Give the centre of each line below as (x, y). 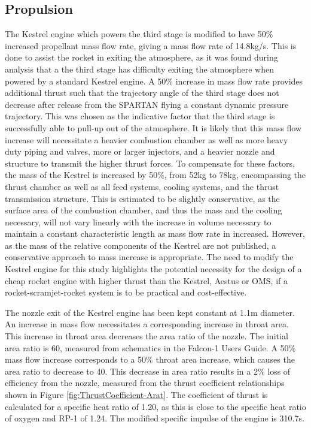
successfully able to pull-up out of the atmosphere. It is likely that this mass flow (153, 127)
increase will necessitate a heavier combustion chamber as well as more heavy (147, 139)
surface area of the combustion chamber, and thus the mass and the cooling (144, 210)
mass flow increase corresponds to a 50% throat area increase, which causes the (150, 359)
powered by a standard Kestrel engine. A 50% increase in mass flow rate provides (154, 81)
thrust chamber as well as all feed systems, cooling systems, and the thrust (142, 186)
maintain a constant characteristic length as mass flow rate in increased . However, (155, 233)
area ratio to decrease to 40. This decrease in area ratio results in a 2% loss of (148, 371)
